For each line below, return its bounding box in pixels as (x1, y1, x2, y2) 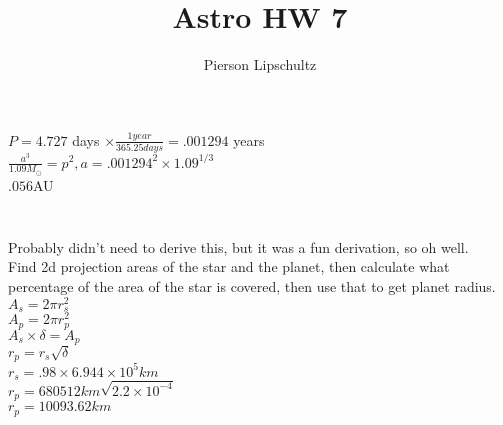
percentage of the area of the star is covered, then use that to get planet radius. (8, 276, 496, 297)
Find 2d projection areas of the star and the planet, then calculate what (8, 256, 450, 277)
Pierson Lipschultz (203, 54, 317, 75)
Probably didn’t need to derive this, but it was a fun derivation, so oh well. (8, 236, 469, 257)
